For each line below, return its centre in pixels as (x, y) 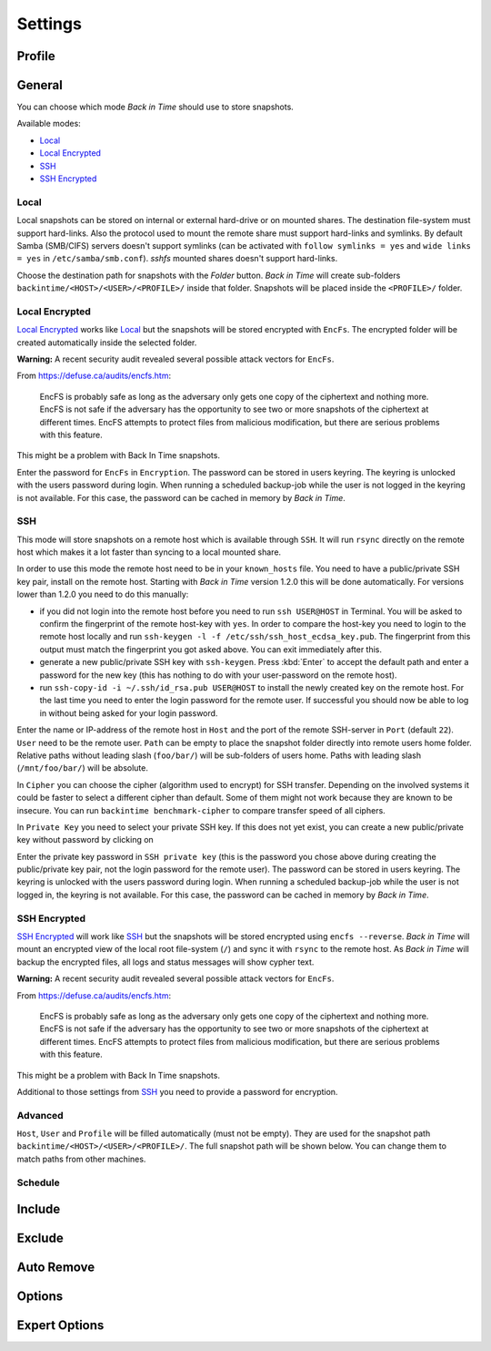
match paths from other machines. (81, 1159)
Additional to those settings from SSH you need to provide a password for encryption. (177, 1091)
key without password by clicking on (85, 840)
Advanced (40, 1115)
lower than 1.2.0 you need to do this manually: (103, 594)
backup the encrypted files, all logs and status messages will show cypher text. (165, 962)
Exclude (40, 1238)
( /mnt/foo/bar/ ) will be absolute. (83, 768)
